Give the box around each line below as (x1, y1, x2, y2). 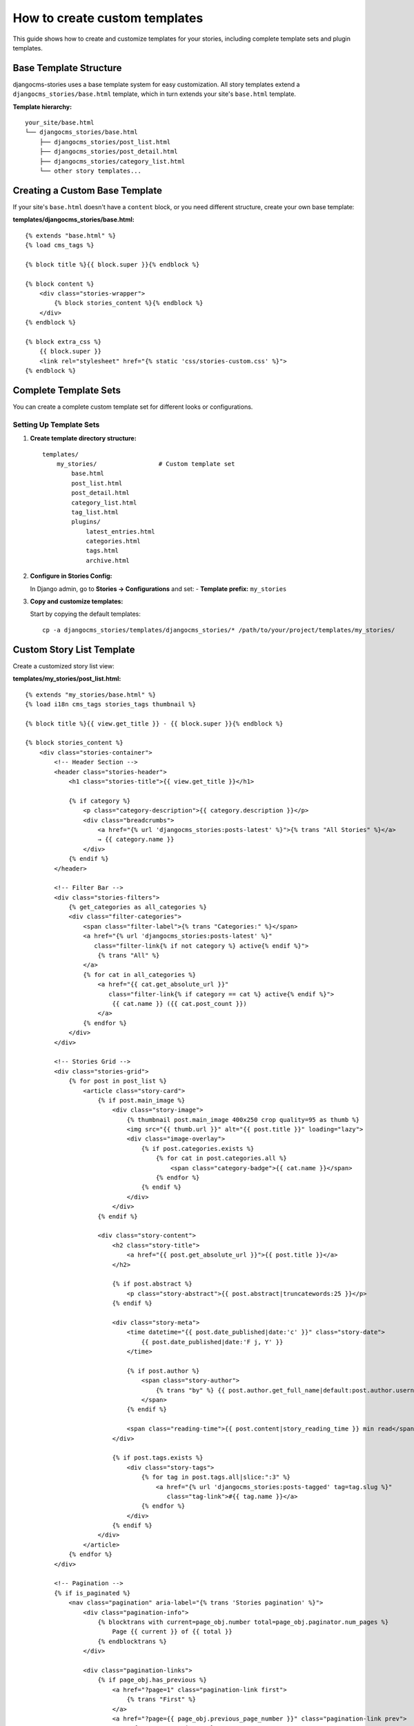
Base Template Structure (12, 62, 122, 74)
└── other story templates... (39, 166, 141, 175)
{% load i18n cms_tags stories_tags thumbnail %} (25, 700, 197, 708)
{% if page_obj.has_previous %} (97, 1676, 207, 1684)
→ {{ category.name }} (97, 835, 175, 844)
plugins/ (71, 518, 101, 526)
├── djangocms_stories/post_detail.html (39, 148, 179, 155)
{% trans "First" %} (126, 1696, 197, 1703)
